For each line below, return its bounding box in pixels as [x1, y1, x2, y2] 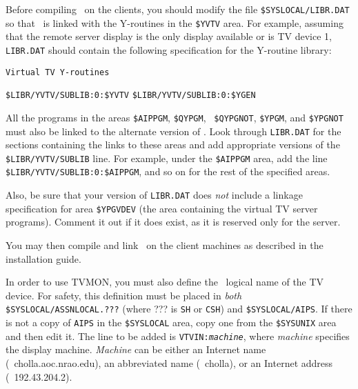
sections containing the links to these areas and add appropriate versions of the [6, 137, 340, 152]
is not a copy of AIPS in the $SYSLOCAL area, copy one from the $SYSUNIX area [6, 315, 337, 330]
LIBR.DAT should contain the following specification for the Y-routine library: [6, 42, 332, 57]
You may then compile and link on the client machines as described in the [6, 238, 324, 252]
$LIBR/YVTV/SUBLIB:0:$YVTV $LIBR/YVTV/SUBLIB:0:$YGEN [6, 90, 256, 101]
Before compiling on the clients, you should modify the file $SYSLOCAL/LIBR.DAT [6, 2, 350, 16]
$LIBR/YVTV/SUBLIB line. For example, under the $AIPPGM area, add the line [6, 150, 328, 165]
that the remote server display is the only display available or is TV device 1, [6, 29, 332, 43]
